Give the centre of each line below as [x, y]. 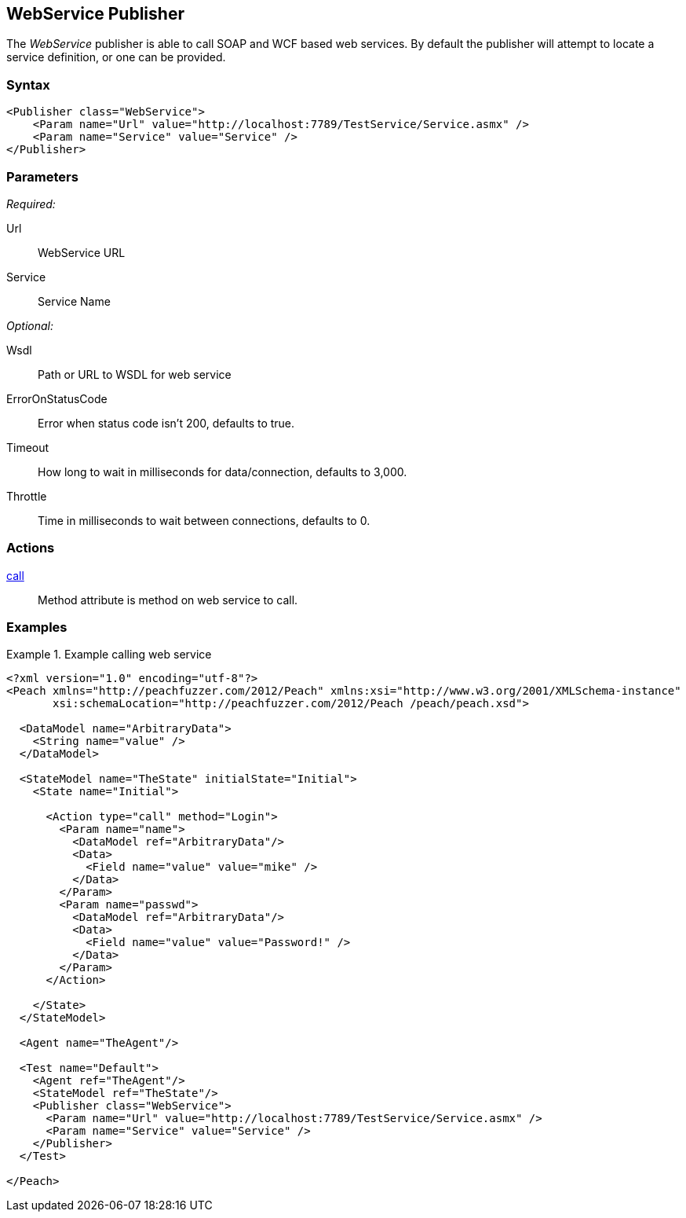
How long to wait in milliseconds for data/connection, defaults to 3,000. [223, 471]
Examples [37, 627]
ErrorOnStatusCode [57, 398]
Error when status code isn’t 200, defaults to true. [166, 423]
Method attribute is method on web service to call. [168, 600]
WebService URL [82, 252]
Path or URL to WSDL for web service [135, 374]
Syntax [28, 84]
